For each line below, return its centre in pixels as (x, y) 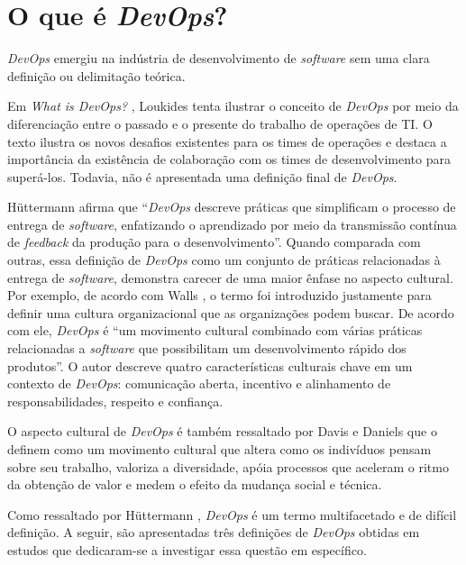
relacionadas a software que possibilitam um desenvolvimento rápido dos (207, 348)
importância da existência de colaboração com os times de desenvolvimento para (229, 159)
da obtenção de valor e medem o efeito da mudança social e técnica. (195, 484)
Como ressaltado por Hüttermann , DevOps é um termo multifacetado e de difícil (232, 514)
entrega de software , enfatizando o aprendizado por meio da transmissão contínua (232, 224)
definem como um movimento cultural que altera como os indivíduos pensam (219, 449)
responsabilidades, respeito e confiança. (115, 401)
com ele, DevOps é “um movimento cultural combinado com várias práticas (215, 330)
